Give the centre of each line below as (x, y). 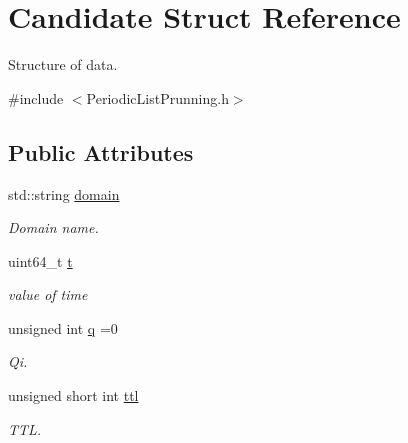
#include (36, 97)
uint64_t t (40, 260)
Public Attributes (101, 151)
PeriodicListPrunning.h (157, 97)
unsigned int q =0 (63, 327)
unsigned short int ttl (73, 395)
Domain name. (53, 227)
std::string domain (64, 193)
